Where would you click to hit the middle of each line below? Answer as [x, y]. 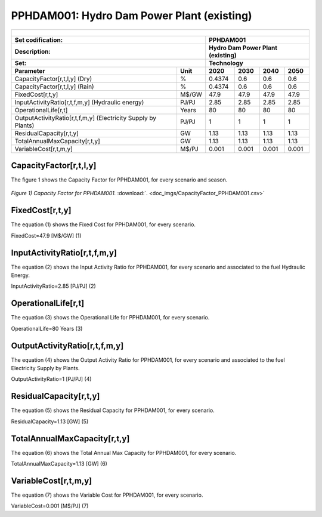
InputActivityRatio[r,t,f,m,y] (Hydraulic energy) [79, 102]
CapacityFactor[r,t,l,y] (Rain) [55, 87]
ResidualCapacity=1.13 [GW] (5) [50, 421]
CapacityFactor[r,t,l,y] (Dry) [53, 79]
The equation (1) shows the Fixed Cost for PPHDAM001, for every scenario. [103, 224]
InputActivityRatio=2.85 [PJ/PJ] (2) [54, 286]
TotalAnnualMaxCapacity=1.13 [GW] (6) [59, 464]
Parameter [30, 70]
